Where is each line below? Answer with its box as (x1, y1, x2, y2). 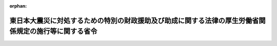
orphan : (9, 3, 27, 9)
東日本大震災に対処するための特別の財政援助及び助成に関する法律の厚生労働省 (9, 16, 259, 25)
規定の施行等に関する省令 (16, 27, 97, 36)
